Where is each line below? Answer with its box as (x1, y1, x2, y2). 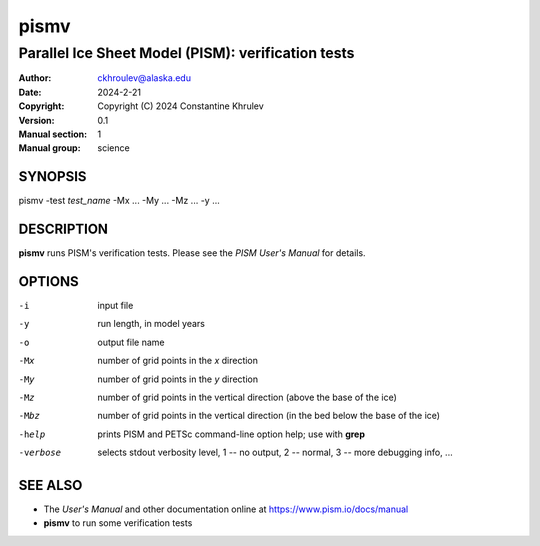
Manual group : (18, 142, 81, 154)
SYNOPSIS (18, 168, 87, 185)
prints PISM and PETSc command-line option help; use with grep (97, 428, 365, 440)
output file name (97, 336, 165, 348)
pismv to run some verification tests (43, 517, 193, 529)
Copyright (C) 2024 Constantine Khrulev (97, 100, 264, 112)
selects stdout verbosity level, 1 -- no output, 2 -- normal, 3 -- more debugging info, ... (97, 446, 454, 459)
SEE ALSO (18, 477, 83, 494)
